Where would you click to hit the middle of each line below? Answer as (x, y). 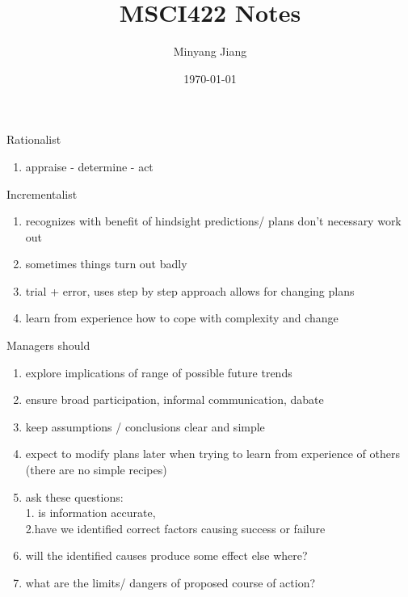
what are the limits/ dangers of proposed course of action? (170, 582)
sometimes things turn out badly (106, 264)
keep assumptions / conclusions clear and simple (145, 426)
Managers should (48, 345)
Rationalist (34, 139)
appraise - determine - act (89, 166)
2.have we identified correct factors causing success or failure (175, 528)
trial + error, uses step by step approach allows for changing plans (190, 290)
